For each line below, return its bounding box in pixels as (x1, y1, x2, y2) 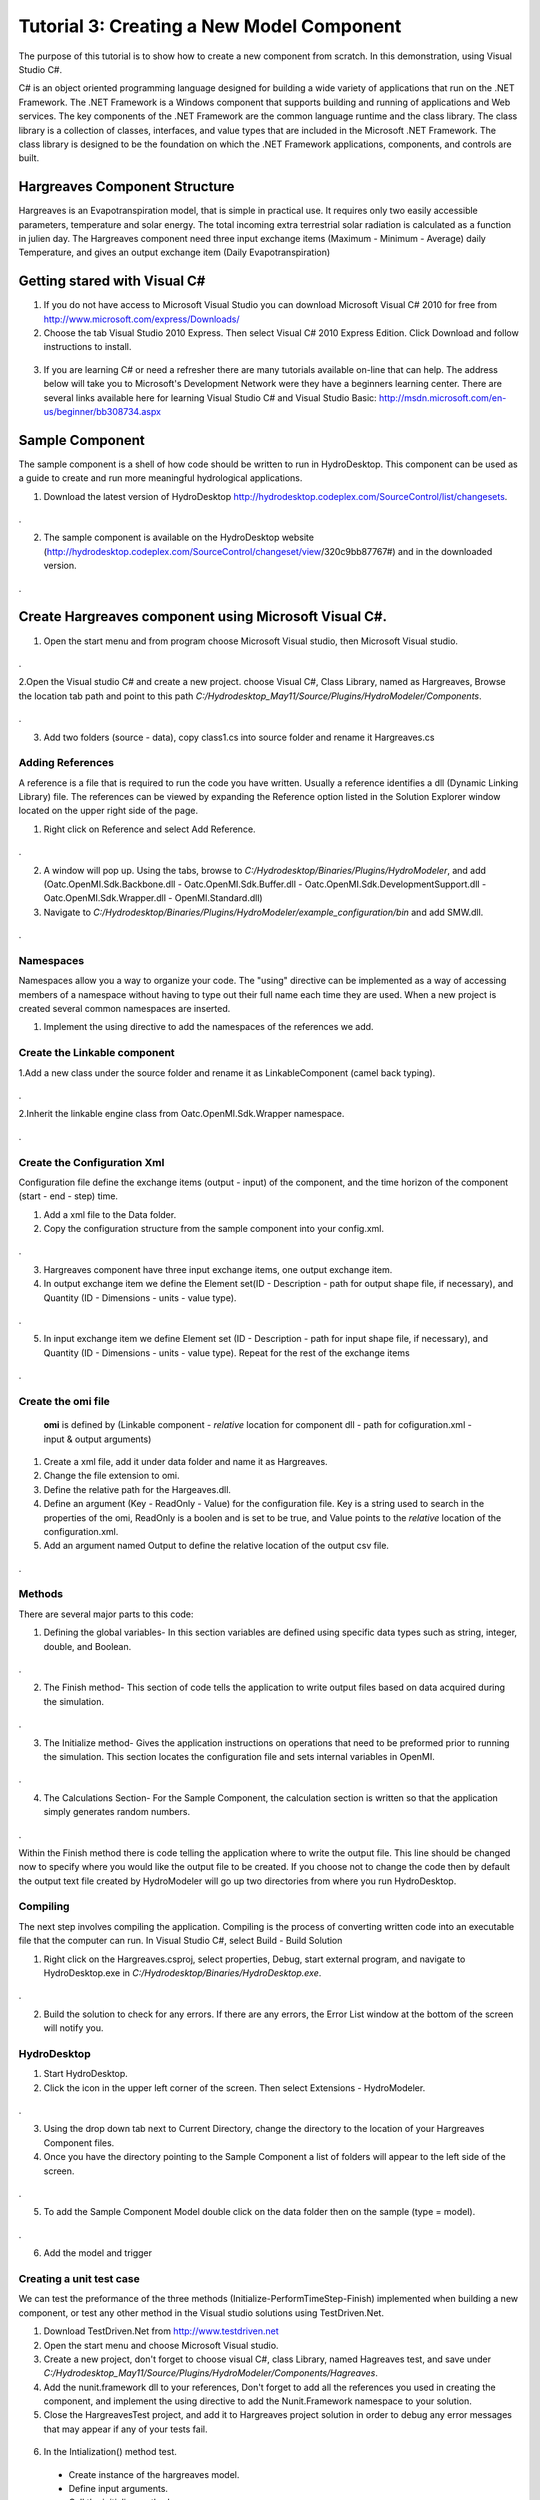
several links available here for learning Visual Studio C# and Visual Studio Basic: (43, 391, 377, 404)
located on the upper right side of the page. (18, 805, 199, 817)
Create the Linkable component (18, 1046, 175, 1060)
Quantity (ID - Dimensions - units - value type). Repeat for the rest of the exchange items (43, 1346, 410, 1359)
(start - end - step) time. (18, 1190, 119, 1202)
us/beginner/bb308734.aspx (43, 406, 162, 417)
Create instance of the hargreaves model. (68, 2468, 240, 2480)
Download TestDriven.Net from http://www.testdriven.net (43, 2325, 279, 2337)
